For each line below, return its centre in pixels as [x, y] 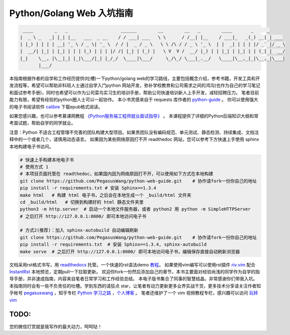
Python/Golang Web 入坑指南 [71, 13]
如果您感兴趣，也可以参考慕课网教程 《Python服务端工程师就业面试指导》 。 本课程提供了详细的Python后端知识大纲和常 [134, 116]
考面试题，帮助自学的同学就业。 [42, 123]
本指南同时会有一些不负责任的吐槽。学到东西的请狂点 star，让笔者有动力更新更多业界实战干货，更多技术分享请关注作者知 [135, 286]
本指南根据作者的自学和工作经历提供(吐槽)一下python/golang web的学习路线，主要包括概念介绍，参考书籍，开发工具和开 [135, 79]
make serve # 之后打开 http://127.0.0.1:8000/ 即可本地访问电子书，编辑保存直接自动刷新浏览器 [130, 252]
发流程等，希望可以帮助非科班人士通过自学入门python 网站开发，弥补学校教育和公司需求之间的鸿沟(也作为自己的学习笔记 [135, 85]
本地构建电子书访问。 [31, 146]
